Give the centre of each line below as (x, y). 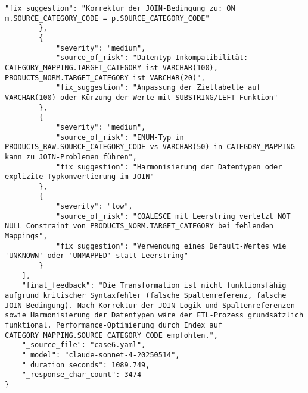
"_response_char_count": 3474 (82, 375)
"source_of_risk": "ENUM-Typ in (120, 137)
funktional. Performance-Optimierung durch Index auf (114, 325)
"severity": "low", (94, 207)
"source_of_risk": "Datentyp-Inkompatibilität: (152, 58)
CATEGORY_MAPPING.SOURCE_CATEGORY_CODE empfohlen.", (111, 335)
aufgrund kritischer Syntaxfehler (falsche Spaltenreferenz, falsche (146, 296)
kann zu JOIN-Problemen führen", (71, 157)
